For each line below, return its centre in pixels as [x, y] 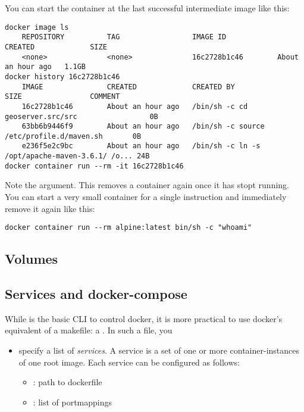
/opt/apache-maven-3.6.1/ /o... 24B [77, 156]
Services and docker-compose [96, 294]
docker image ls [37, 27]
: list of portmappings [73, 402]
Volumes [32, 259]
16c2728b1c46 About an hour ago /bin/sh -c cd [135, 106]
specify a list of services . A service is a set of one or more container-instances [159, 350]
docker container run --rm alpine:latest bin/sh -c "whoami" [129, 228]
